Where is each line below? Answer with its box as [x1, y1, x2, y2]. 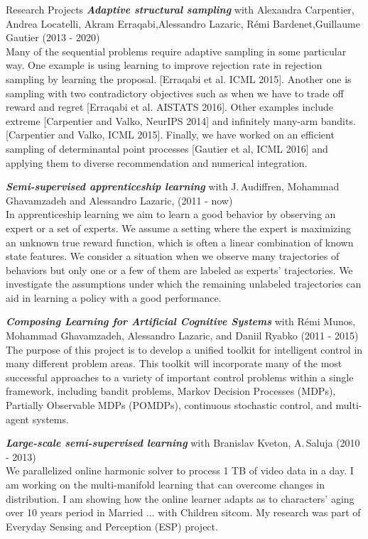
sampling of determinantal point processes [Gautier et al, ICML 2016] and [6, 141, 328, 156]
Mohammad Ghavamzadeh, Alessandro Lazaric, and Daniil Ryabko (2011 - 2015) [6, 328, 359, 343]
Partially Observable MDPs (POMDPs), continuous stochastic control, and [6, 398, 332, 413]
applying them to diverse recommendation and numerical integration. [6, 155, 308, 170]
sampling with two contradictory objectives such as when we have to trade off [6, 85, 344, 100]
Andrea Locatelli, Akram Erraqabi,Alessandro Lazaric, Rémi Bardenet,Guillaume [6, 16, 360, 31]
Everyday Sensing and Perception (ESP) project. [6, 518, 218, 533]
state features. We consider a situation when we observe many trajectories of [6, 249, 340, 263]
